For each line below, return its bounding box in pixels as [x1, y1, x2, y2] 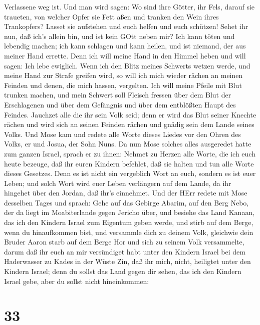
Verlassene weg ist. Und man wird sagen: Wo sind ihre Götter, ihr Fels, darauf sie [4, 1, 255, 11]
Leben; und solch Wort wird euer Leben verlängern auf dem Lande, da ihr [4, 177, 231, 188]
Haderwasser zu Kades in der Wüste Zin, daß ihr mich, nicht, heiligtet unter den [4, 256, 251, 266]
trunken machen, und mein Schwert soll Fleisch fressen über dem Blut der [4, 89, 231, 100]
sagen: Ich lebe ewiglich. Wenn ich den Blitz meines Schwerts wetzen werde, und [4, 60, 250, 70]
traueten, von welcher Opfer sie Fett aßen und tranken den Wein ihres [4, 11, 219, 21]
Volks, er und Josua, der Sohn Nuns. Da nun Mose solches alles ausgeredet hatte [4, 138, 251, 149]
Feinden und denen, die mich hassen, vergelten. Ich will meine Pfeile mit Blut [4, 79, 242, 90]
